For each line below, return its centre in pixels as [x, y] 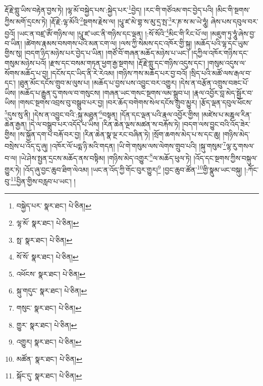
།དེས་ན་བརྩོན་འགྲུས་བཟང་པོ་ [214, 83]
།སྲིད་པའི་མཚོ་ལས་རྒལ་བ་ [221, 73]
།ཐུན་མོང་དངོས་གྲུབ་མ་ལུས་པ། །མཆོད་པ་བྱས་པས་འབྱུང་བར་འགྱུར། [97, 83]
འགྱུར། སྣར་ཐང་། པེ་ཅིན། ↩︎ [49, 342]
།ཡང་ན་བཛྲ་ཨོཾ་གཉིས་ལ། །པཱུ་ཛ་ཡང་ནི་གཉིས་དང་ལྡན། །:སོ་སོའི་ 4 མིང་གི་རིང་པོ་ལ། [113, 32]
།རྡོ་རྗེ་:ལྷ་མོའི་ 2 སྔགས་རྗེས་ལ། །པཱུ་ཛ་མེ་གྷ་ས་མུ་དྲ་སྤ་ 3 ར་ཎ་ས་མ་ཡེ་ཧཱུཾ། [129, 20]
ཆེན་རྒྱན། [16, 124]
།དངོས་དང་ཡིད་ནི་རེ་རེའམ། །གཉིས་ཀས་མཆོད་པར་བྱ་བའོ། [119, 73]
